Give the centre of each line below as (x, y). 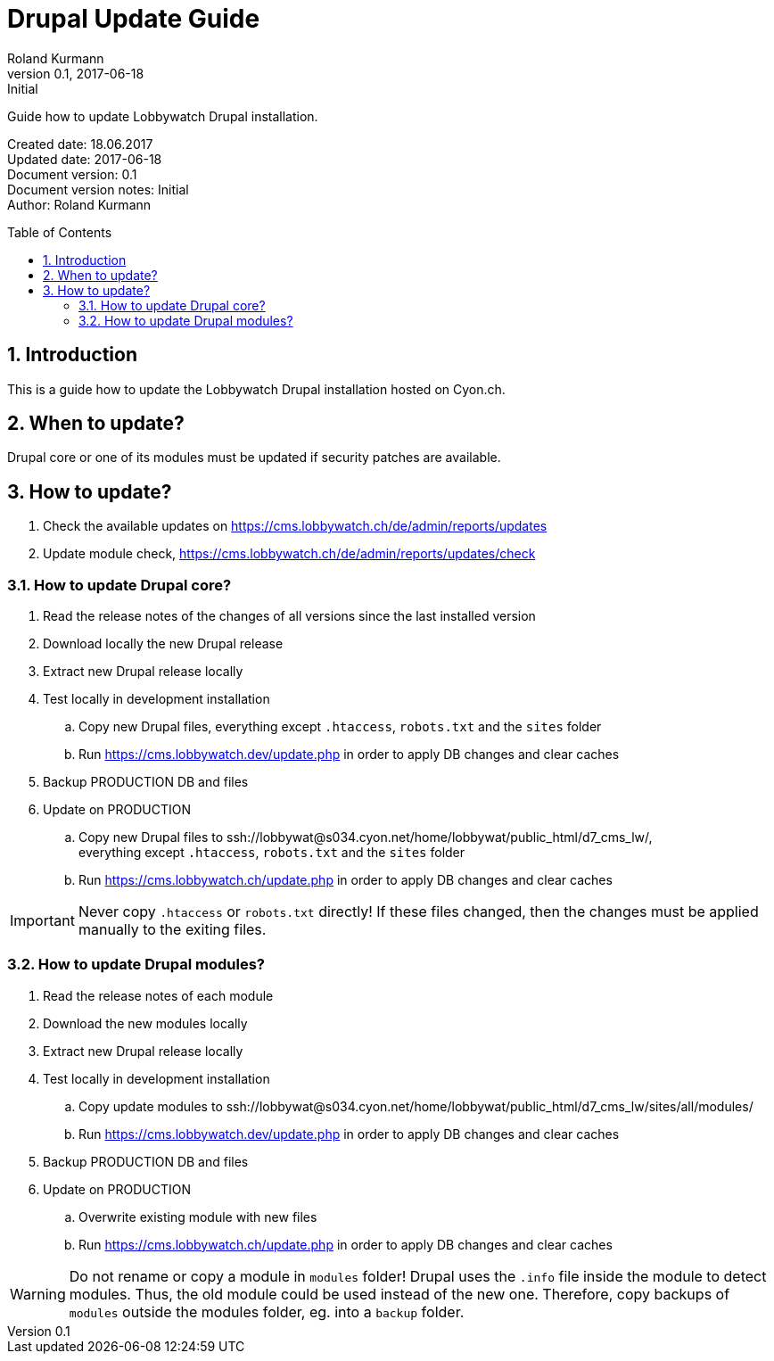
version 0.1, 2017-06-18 (76, 73)
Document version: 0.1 (72, 174)
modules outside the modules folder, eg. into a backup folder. (267, 1312)
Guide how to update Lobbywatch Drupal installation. (163, 116)
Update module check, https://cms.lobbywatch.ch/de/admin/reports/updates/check (289, 554)
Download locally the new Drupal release (163, 644)
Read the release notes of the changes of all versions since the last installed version (289, 616)
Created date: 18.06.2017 (80, 144)
